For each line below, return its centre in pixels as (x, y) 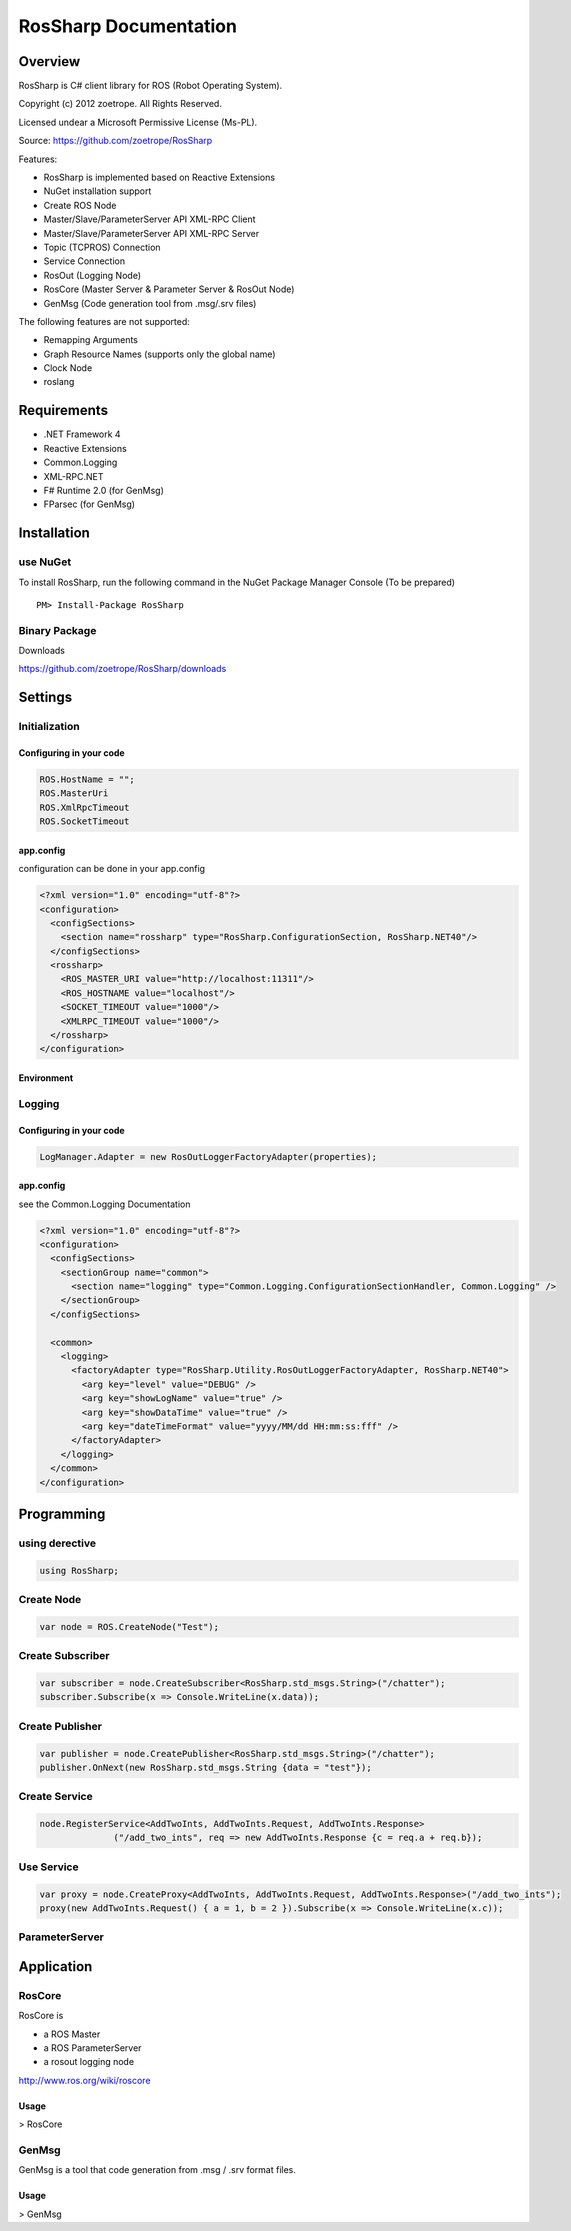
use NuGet (45, 562)
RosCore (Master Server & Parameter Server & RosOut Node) (169, 289)
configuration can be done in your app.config (111, 869)
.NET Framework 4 (82, 434)
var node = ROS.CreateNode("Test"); (129, 1626)
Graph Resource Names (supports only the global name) (159, 354)
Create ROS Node (80, 205)
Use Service (48, 1867)
